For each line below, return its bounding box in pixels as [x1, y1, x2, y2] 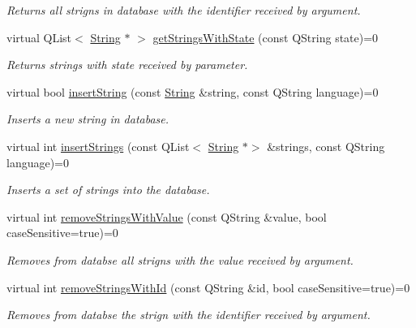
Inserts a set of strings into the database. [6, 181, 210, 198]
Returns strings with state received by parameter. [6, 56, 248, 73]
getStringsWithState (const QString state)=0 [152, 28, 379, 45]
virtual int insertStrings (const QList [6, 137, 190, 154]
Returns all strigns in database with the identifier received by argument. [6, 2, 361, 18]
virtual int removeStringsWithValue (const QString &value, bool [6, 208, 327, 225]
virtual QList [6, 28, 72, 45]
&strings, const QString [267, 137, 385, 154]
